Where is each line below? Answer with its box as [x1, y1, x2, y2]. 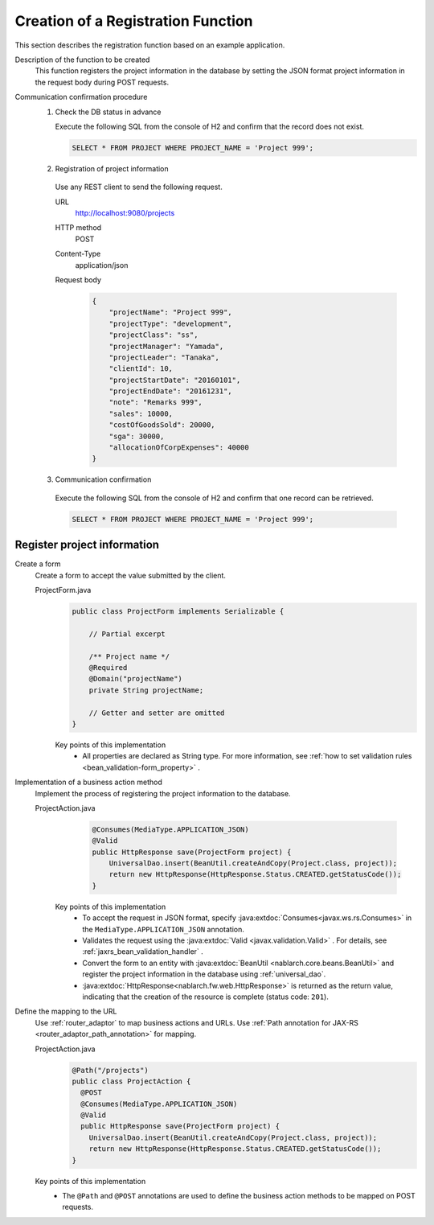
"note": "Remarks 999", [108, 398, 203, 407]
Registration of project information [55, 163, 169, 173]
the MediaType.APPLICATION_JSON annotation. [82, 924, 245, 934]
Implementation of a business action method [14, 777, 162, 787]
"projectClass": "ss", [108, 331, 199, 339]
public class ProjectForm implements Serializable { [72, 607, 285, 616]
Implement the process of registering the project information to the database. [35, 788, 291, 798]
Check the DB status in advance [55, 107, 162, 117]
